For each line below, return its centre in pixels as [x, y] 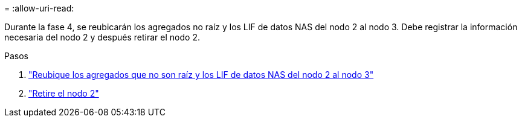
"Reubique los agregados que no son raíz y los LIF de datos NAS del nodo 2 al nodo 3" [201, 75]
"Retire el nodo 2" [64, 93]
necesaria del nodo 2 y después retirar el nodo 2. [102, 37]
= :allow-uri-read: [39, 8]
